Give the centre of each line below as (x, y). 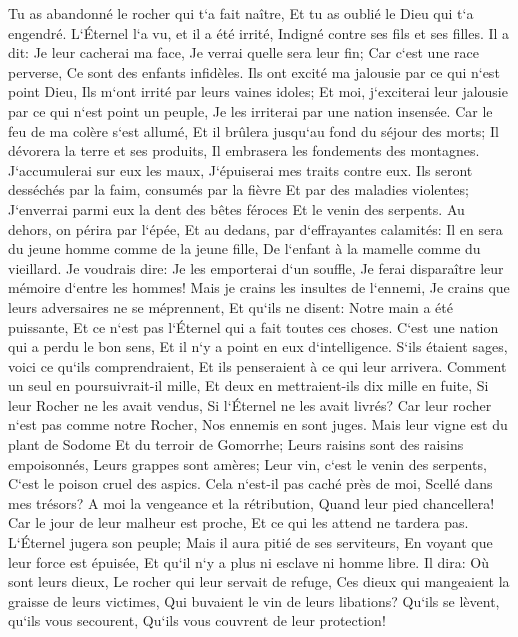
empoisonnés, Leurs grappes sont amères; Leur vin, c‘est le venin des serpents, (247, 463)
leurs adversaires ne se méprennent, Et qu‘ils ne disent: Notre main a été (230, 306)
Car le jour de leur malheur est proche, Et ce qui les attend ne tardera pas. (238, 522)
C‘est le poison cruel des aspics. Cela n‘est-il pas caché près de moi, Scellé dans (250, 483)
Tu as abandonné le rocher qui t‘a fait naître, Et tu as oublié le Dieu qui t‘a (241, 13)
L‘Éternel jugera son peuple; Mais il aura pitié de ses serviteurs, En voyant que (250, 542)
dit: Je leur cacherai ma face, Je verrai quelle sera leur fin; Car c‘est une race (243, 52)
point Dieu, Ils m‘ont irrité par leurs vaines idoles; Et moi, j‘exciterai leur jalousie (258, 91)
